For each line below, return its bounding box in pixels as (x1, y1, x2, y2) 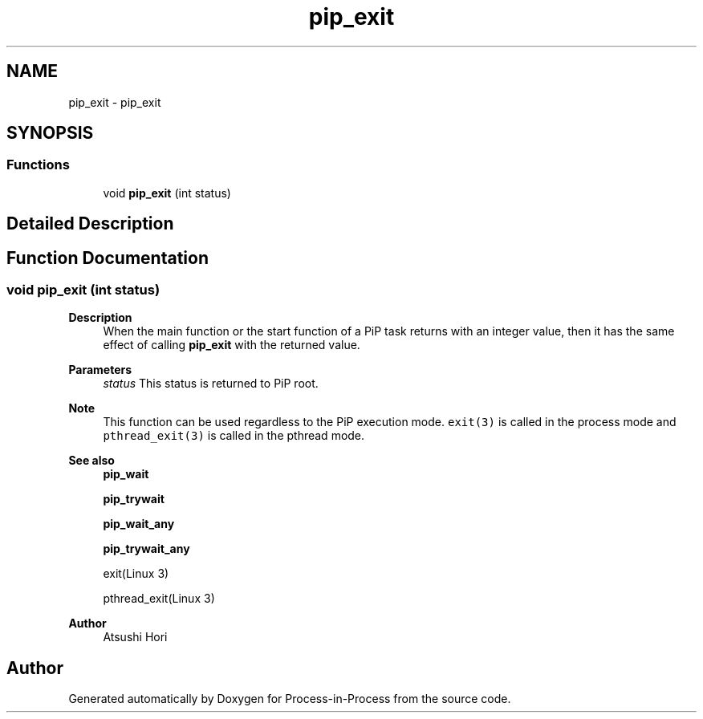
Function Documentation (6, 247, 209, 268)
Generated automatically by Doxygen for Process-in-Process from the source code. (68, 692, 511, 706)
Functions (6, 156, 70, 173)
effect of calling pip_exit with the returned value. (103, 338, 360, 352)
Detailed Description (6, 213, 174, 234)
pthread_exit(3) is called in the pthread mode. (103, 429, 365, 443)
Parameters (68, 363, 132, 377)
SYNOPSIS (6, 123, 94, 144)
